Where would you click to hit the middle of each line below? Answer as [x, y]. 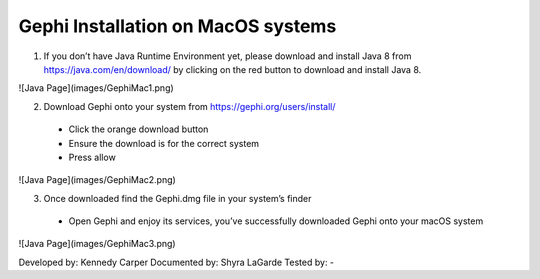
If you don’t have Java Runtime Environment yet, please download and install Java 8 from [227, 56]
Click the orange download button [138, 129]
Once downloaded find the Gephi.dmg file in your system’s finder [177, 198]
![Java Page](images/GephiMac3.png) [97, 244]
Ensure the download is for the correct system [164, 143]
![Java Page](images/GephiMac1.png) [96, 88]
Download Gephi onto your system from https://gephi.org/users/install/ [189, 106]
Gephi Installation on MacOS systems [177, 26]
